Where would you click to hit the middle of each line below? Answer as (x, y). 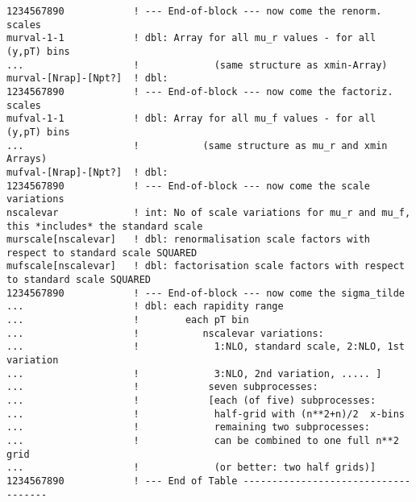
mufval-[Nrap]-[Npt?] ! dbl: (87, 172)
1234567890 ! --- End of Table (122, 481)
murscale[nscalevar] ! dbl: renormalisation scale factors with (189, 240)
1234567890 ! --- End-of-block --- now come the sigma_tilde (206, 293)
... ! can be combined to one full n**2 (203, 441)
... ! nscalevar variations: (165, 333)
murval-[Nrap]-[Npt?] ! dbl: (87, 79)
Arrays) (27, 159)
